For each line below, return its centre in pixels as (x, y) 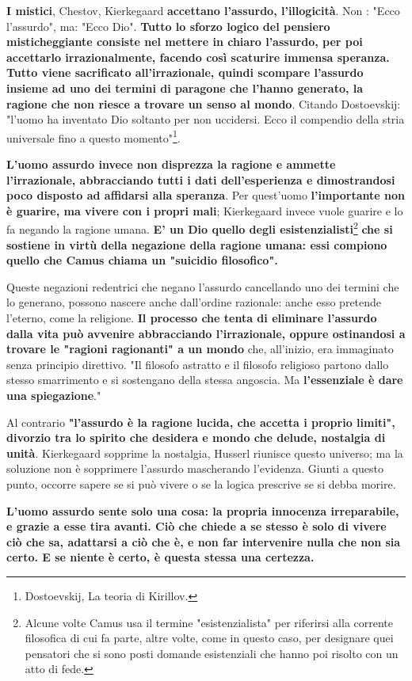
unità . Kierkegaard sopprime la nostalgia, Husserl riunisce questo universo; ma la (205, 453)
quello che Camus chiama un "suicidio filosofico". (142, 260)
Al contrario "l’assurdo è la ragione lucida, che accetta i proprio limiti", (201, 422)
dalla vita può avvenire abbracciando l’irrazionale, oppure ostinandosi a (206, 333)
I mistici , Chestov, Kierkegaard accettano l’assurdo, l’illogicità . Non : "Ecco (203, 10)
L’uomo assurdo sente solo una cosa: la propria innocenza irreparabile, (203, 510)
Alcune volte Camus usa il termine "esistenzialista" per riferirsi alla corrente (209, 622)
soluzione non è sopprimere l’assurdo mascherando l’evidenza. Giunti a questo (195, 468)
